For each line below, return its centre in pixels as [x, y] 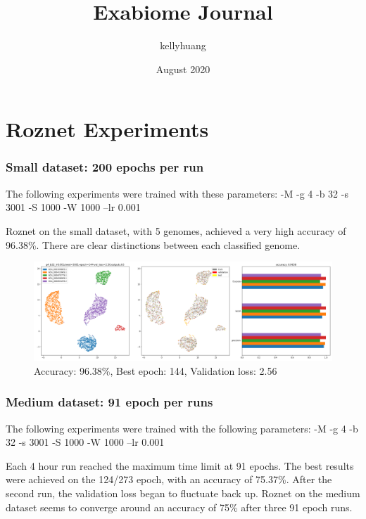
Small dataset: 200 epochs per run [105, 167]
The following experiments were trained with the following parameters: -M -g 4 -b [182, 428]
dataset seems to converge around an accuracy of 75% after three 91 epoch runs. [179, 507]
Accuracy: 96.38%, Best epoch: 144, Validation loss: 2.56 [156, 370]
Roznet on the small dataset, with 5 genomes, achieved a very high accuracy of [176, 230]
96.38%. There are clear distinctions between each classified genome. [153, 244]
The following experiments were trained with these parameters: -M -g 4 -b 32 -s [177, 193]
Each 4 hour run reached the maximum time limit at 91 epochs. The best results [180, 465]
